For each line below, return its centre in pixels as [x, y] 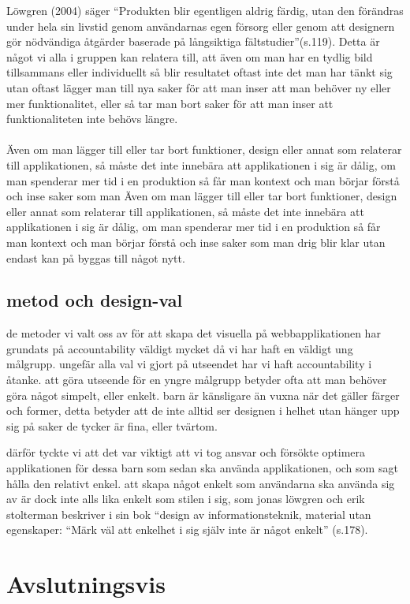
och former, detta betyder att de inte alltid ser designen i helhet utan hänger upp [203, 410]
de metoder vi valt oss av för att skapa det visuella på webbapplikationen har [194, 333]
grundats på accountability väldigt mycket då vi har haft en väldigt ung [180, 348]
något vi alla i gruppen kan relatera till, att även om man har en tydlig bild [190, 56]
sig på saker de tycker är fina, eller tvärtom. [112, 425]
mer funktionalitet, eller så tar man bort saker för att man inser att [170, 103]
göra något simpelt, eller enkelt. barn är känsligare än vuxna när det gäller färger [203, 395]
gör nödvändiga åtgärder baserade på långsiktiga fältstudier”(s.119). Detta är [193, 41]
